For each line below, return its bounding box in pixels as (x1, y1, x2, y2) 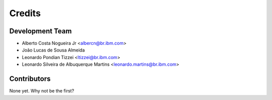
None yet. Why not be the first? (9, 88, 75, 94)
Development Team (9, 27, 72, 35)
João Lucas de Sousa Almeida (22, 47, 85, 53)
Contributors (9, 75, 51, 83)
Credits (9, 8, 41, 19)
